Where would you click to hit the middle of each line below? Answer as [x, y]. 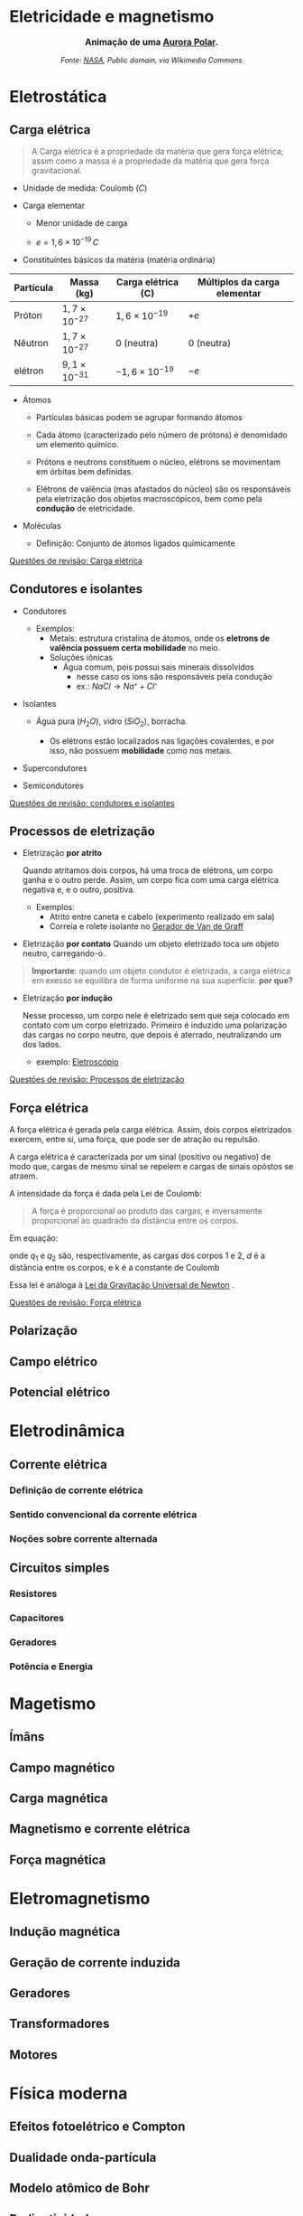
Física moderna [69, 2094]
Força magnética [58, 1859]
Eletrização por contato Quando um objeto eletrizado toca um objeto [151, 944]
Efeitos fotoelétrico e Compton [97, 2127]
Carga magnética [59, 1798]
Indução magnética [65, 1932]
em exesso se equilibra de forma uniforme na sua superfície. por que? [162, 981]
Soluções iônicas [81, 657]
